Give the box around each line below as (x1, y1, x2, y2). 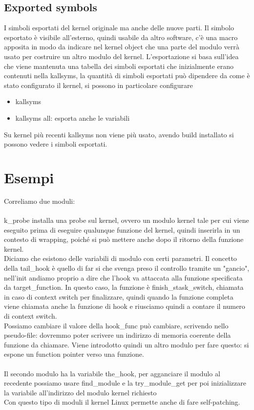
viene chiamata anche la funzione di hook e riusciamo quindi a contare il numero (4, 301, 245, 311)
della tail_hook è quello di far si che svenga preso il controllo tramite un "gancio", (4, 263, 250, 273)
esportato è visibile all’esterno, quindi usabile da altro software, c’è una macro (4, 32, 238, 42)
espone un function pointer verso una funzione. (4, 349, 144, 359)
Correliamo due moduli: (4, 195, 75, 206)
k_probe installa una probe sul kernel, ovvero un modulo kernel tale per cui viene (4, 215, 249, 225)
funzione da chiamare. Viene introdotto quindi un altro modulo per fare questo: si (4, 339, 249, 349)
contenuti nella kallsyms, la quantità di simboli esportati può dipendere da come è (4, 70, 250, 81)
